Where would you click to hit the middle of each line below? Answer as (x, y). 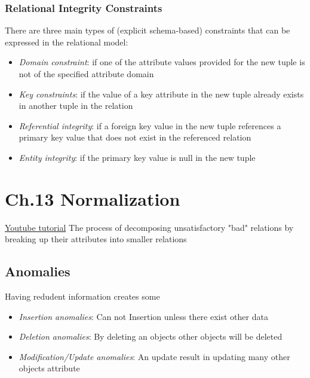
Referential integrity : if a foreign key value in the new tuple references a (150, 125)
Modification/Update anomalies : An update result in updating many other (154, 356)
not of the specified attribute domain (86, 74)
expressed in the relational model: (67, 42)
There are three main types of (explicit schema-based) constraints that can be (148, 30)
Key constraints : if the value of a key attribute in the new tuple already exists (161, 94)
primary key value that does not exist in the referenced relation (135, 137)
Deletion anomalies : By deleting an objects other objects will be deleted (151, 336)
